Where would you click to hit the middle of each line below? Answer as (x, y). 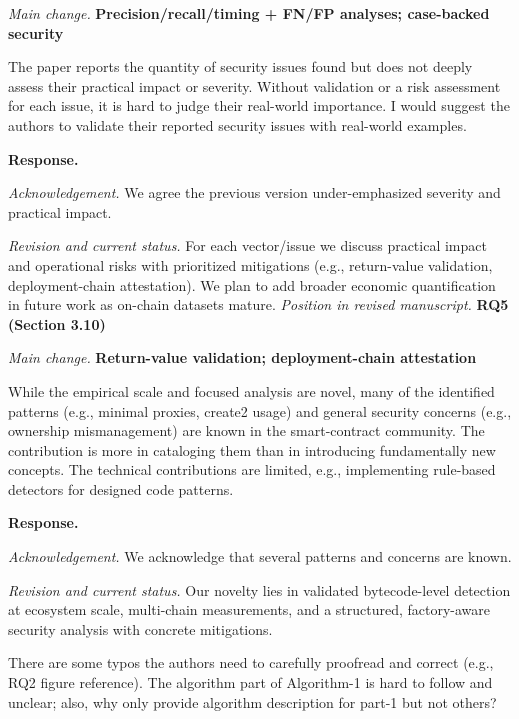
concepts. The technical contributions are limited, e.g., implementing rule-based (252, 469)
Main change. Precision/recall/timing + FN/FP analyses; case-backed (249, 13)
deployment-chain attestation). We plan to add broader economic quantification (252, 284)
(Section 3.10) (57, 323)
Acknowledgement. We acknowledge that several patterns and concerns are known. (260, 556)
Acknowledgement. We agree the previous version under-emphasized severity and (254, 192)
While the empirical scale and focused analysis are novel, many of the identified (251, 390)
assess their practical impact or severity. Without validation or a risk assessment (254, 85)
